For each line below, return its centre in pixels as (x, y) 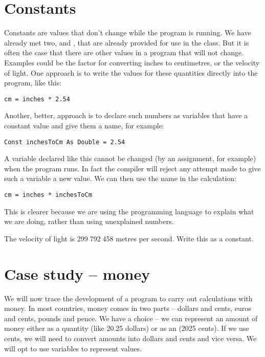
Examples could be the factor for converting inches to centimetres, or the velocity (132, 62)
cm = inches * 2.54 (37, 99)
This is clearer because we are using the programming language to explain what (129, 211)
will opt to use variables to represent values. (73, 348)
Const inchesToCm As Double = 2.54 (65, 142)
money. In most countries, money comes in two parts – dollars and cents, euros (128, 308)
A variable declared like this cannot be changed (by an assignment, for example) (130, 158)
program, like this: (33, 83)
